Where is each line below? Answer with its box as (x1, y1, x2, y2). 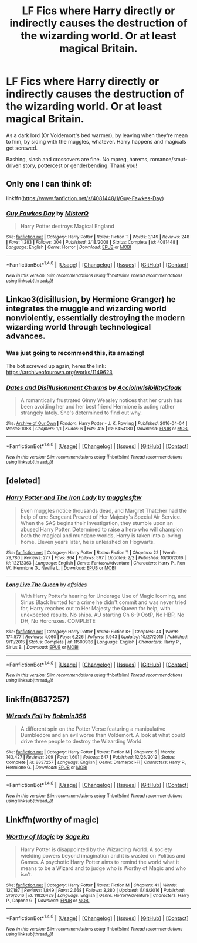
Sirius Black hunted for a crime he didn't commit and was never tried (20, 599, 186, 606)
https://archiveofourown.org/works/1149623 (6, 368, 113, 376)
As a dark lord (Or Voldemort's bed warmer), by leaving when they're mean (6, 131, 188, 139)
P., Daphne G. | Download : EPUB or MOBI (6, 898, 90, 904)
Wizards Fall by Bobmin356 (6, 712, 87, 720)
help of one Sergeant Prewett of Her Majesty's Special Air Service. (20, 513, 182, 520)
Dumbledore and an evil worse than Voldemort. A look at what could (20, 732, 185, 739)
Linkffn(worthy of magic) (6, 815, 100, 825)
